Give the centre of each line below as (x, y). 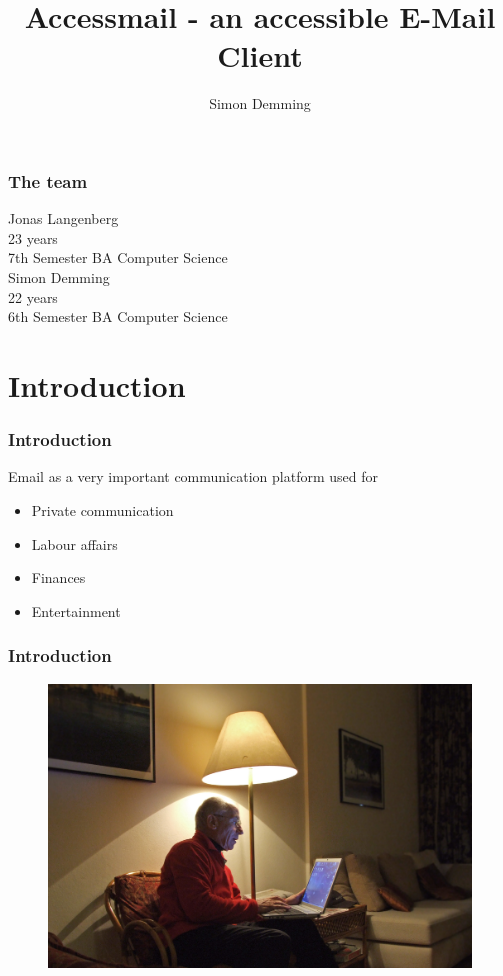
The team (48, 180)
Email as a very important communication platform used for (193, 476)
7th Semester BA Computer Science (118, 257)
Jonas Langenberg (63, 218)
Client (260, 55)
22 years (33, 296)
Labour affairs (74, 543)
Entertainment (76, 610)
